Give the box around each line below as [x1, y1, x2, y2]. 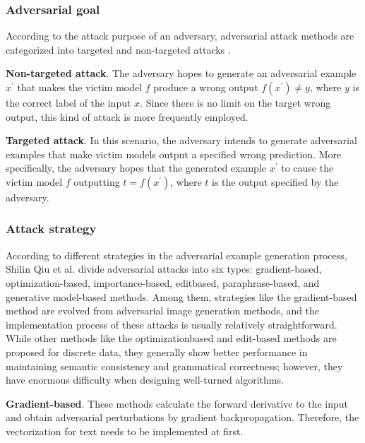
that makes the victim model [17, 80, 143, 94]
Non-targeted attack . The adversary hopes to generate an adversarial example [6, 66, 357, 81]
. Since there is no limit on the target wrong [140, 95, 331, 110]
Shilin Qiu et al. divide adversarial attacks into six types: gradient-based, [6, 261, 322, 276]
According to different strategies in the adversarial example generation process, [6, 247, 347, 262]
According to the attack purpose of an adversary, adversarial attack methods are [6, 28, 354, 43]
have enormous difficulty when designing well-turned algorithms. [6, 372, 284, 387]
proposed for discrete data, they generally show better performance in [6, 344, 308, 359]
